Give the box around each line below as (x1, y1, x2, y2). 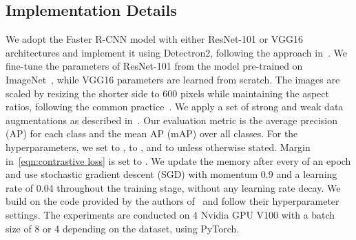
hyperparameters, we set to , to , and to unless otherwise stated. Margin (6, 139, 311, 154)
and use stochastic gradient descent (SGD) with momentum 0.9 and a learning (6, 167, 337, 181)
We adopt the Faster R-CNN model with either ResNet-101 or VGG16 (6, 32, 303, 46)
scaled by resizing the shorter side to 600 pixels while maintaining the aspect (6, 86, 329, 100)
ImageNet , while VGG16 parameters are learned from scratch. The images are (6, 72, 340, 86)
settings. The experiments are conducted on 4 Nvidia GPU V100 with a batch (6, 207, 335, 221)
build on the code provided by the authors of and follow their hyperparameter (6, 194, 339, 208)
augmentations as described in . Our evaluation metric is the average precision (6, 112, 338, 127)
